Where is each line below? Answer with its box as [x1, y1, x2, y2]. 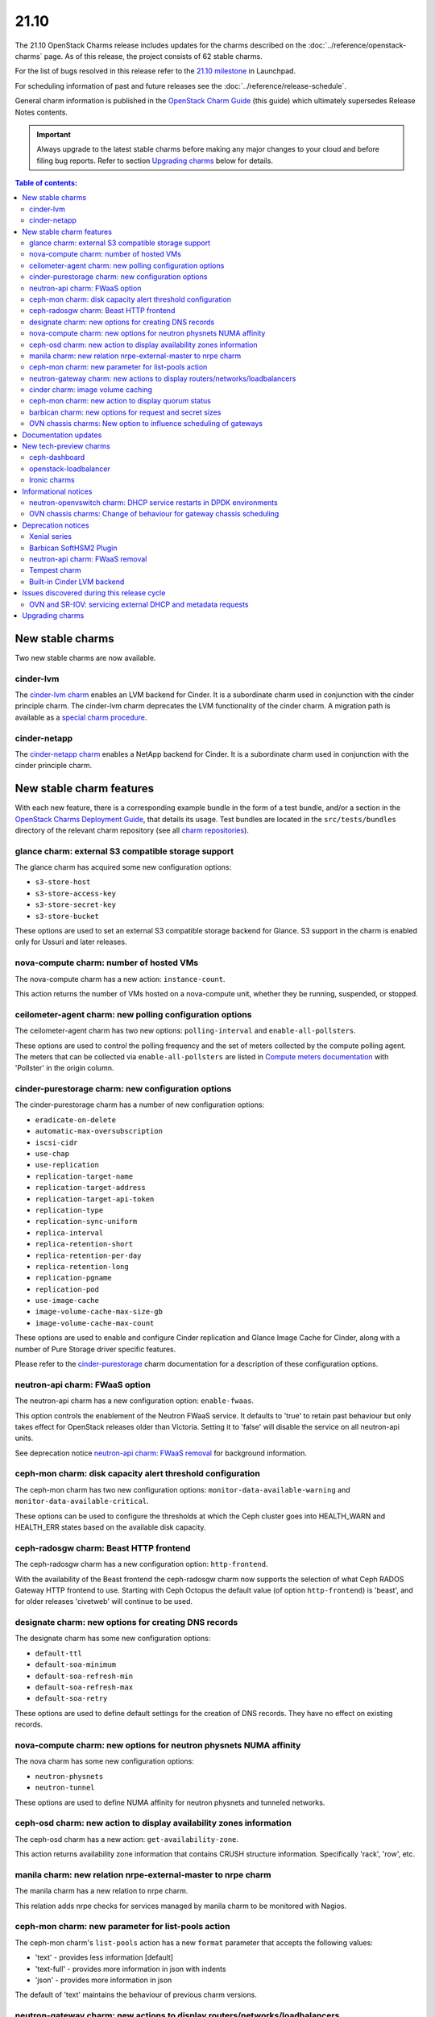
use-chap [35, 1149, 70, 1158]
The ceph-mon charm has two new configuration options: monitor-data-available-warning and [14, 1485, 350, 1494]
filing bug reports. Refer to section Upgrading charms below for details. [36, 156, 274, 165]
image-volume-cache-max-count [35, 1318, 155, 1327]
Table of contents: [14, 178, 78, 188]
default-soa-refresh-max [35, 1683, 133, 1692]
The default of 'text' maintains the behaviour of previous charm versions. [14, 1990, 258, 2000]
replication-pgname [35, 1273, 112, 1283]
